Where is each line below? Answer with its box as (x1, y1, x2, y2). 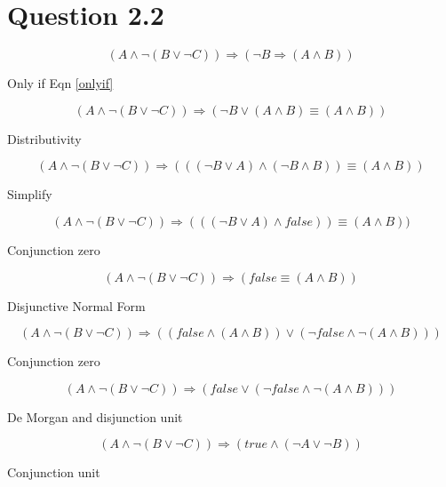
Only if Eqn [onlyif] (7, 74, 114, 92)
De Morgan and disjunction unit (7, 407, 183, 426)
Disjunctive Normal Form (7, 296, 146, 315)
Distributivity (7, 129, 82, 148)
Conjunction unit (7, 463, 100, 482)
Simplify (7, 185, 52, 204)
